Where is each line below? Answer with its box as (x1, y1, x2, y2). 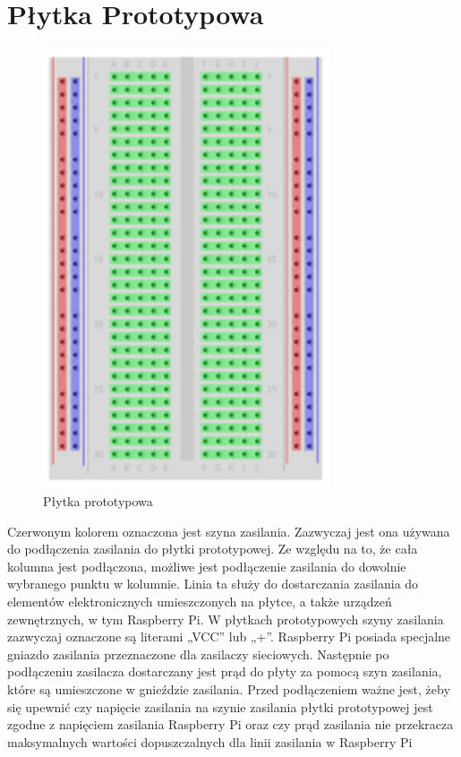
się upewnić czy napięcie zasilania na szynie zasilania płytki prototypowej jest (7, 697, 433, 716)
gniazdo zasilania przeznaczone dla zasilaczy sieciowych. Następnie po (7, 644, 389, 663)
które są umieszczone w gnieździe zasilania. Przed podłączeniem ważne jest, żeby (7, 679, 450, 698)
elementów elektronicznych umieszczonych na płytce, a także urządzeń (7, 592, 392, 611)
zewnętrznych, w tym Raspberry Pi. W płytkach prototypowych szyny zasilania (7, 609, 444, 628)
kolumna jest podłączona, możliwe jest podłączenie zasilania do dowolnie (7, 556, 406, 575)
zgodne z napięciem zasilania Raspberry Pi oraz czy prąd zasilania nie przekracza (7, 715, 454, 734)
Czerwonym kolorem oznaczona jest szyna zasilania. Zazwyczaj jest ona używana (7, 521, 450, 540)
